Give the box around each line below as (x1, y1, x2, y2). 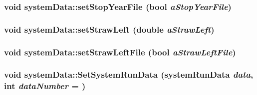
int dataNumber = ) (4, 80, 86, 92)
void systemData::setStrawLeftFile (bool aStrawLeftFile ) (4, 46, 236, 58)
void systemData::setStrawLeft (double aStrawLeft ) (4, 23, 215, 35)
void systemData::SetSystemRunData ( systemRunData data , (4, 68, 254, 81)
